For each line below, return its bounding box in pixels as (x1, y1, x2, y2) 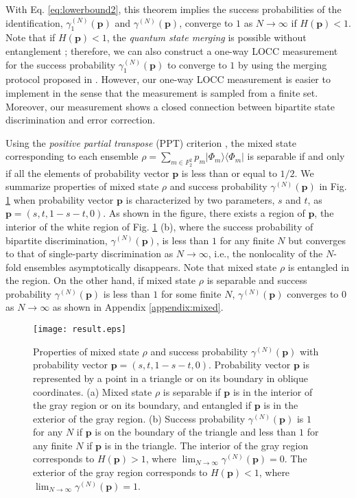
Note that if (5, 30, 56, 45)
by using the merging (238, 57, 327, 71)
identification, (5, 15, 63, 29)
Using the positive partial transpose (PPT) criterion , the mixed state (5, 135, 296, 150)
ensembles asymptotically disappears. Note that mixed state (24, 259, 277, 274)
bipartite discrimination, (5, 233, 108, 247)
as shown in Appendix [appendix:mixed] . (52, 300, 224, 314)
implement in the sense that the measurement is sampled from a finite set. (5, 85, 318, 99)
